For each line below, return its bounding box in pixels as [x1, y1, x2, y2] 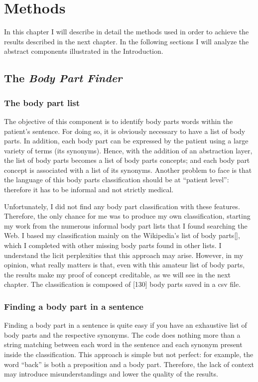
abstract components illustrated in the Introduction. [4, 46, 163, 56]
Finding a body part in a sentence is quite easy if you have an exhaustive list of [4, 320, 247, 330]
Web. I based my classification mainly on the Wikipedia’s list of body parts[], [4, 230, 240, 241]
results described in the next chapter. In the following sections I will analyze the [4, 36, 249, 46]
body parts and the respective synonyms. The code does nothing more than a [4, 329, 241, 340]
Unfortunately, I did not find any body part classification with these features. [4, 201, 240, 211]
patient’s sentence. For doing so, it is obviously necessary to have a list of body [4, 126, 246, 136]
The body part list [4, 96, 80, 109]
